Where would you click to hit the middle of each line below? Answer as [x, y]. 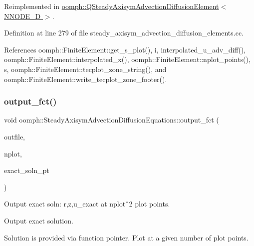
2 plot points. [149, 204]
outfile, [15, 136]
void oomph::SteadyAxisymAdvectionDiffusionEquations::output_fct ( [112, 120]
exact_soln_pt [27, 170]
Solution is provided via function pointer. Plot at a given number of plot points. [126, 237]
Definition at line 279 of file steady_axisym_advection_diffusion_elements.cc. [124, 33]
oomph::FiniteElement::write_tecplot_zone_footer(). [86, 79]
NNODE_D [22, 16]
